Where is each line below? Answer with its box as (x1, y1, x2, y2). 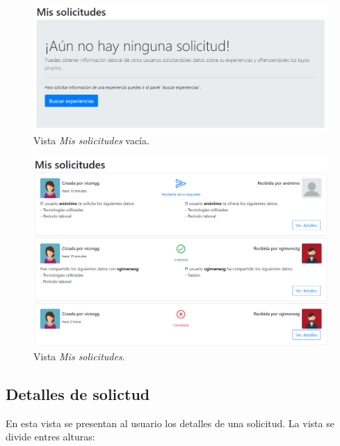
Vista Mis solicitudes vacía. (33, 132, 149, 147)
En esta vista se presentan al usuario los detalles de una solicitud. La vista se (6, 415, 334, 430)
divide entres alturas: (6, 429, 95, 444)
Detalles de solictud (6, 383, 150, 405)
